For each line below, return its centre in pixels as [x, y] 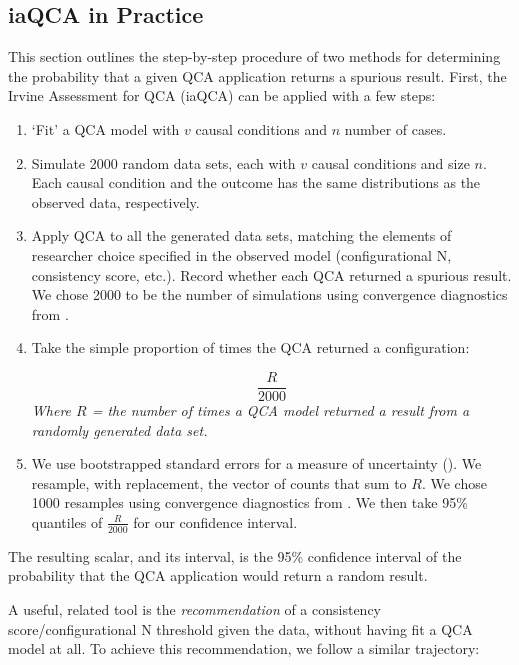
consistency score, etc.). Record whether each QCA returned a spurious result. [271, 274]
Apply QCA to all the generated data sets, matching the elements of [241, 235]
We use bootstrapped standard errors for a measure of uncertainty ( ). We [256, 463]
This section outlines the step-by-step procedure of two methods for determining [254, 56]
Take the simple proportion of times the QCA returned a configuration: [250, 347]
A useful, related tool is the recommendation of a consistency [195, 608]
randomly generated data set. [119, 429]
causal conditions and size [390, 162]
